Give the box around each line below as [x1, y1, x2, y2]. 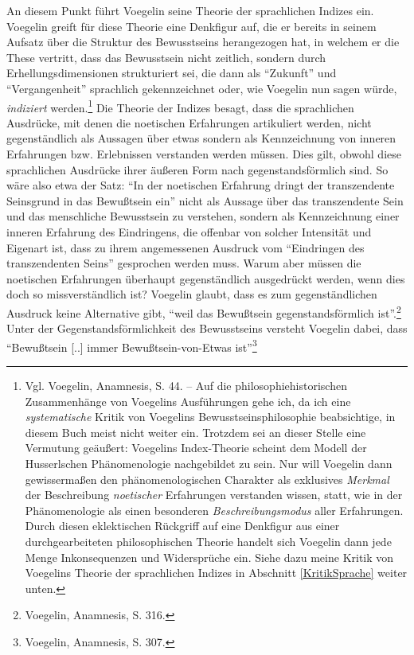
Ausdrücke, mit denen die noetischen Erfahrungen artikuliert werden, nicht [6, 114, 372, 131]
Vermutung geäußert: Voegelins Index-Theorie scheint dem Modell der [25, 439, 367, 456]
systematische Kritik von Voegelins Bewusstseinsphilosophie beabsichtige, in [25, 408, 396, 425]
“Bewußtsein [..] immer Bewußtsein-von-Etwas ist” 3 [6, 336, 257, 355]
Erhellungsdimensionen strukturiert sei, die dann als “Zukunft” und [6, 64, 337, 81]
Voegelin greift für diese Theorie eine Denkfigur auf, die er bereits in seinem [6, 18, 377, 34]
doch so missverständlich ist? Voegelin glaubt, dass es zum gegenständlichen [6, 286, 377, 302]
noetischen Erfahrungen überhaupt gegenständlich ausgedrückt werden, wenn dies [6, 270, 405, 287]
